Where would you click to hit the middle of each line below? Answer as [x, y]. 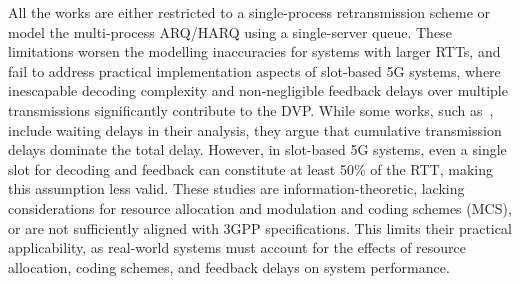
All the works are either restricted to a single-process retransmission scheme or [249, 12]
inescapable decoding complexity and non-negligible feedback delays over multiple [258, 90]
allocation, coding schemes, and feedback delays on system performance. [229, 266]
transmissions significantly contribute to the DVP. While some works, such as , [251, 109]
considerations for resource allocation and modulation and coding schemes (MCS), [260, 207]
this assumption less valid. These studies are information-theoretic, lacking [236, 188]
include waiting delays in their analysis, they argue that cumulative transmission [255, 129]
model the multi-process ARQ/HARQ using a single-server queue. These [230, 31]
